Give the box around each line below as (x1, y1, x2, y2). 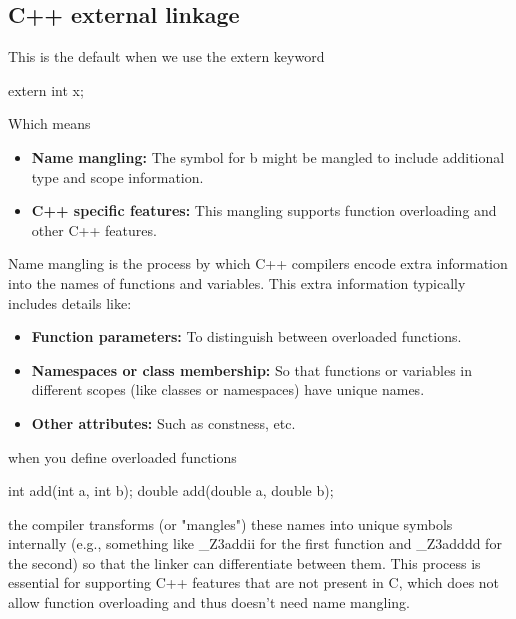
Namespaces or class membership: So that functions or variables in (31, 359, 473, 380)
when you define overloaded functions (8, 446, 237, 467)
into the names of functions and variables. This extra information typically (8, 272, 466, 293)
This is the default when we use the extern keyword (8, 46, 325, 67)
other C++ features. (31, 219, 157, 240)
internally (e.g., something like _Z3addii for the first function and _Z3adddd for (8, 533, 502, 554)
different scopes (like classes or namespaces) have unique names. (31, 379, 425, 400)
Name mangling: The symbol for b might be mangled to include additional (31, 146, 505, 167)
